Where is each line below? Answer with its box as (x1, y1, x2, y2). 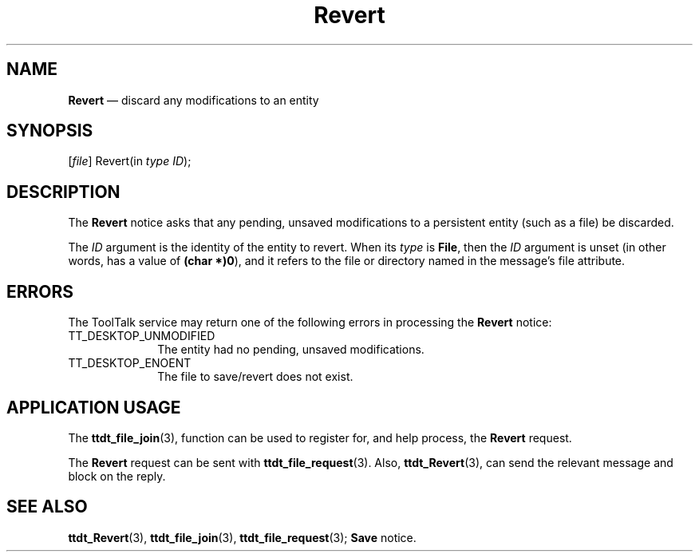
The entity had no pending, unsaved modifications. (157, 342, 425, 357)
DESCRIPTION (6, 181, 120, 202)
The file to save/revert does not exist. (157, 370, 353, 384)
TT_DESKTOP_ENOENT (68, 356, 192, 370)
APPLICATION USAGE (6, 397, 181, 418)
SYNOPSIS (6, 121, 93, 141)
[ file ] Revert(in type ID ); (68, 154, 192, 168)
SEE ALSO (6, 497, 88, 517)
